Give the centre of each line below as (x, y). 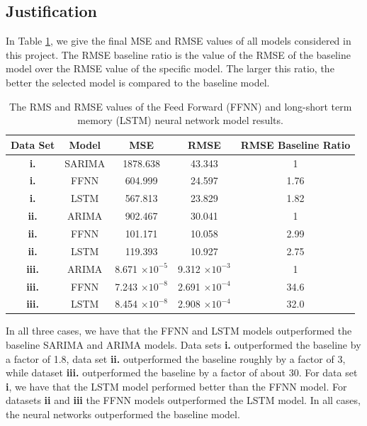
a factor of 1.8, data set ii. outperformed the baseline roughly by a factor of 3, (176, 358)
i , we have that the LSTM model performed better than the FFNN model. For (176, 386)
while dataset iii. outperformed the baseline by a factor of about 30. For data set (182, 372)
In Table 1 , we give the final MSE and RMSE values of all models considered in (179, 41)
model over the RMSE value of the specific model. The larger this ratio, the (170, 68)
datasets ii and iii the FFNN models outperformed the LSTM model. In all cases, (183, 400)
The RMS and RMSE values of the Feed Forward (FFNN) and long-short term (180, 106)
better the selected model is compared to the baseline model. (138, 82)
